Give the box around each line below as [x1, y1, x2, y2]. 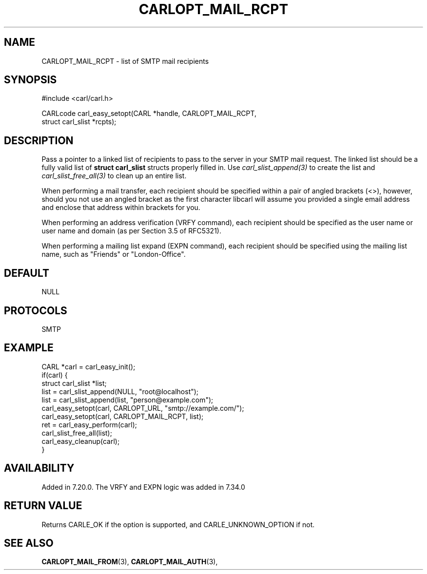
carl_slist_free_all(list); [41, 428, 112, 437]
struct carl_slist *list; [41, 379, 107, 387]
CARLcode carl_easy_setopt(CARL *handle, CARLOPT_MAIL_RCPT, [41, 109, 257, 118]
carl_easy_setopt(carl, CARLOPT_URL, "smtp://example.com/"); [41, 403, 244, 412]
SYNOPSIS [4, 74, 57, 86]
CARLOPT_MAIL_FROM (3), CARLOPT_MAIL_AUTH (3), [41, 557, 218, 566]
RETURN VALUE [4, 499, 82, 512]
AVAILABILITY [4, 462, 75, 475]
